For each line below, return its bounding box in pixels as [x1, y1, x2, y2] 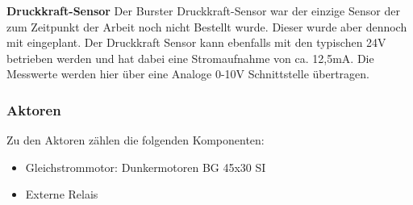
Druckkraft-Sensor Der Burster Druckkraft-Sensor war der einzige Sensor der [6, 2, 400, 19]
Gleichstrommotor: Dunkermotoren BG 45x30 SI [25, 158, 266, 175]
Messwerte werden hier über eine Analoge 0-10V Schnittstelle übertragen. [6, 65, 370, 82]
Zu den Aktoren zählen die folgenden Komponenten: [6, 132, 265, 149]
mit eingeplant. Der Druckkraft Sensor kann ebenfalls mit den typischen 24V [6, 34, 386, 51]
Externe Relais [25, 186, 98, 203]
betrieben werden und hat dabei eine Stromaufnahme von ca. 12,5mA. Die [6, 49, 374, 66]
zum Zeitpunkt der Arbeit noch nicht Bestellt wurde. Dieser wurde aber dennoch [6, 18, 407, 35]
